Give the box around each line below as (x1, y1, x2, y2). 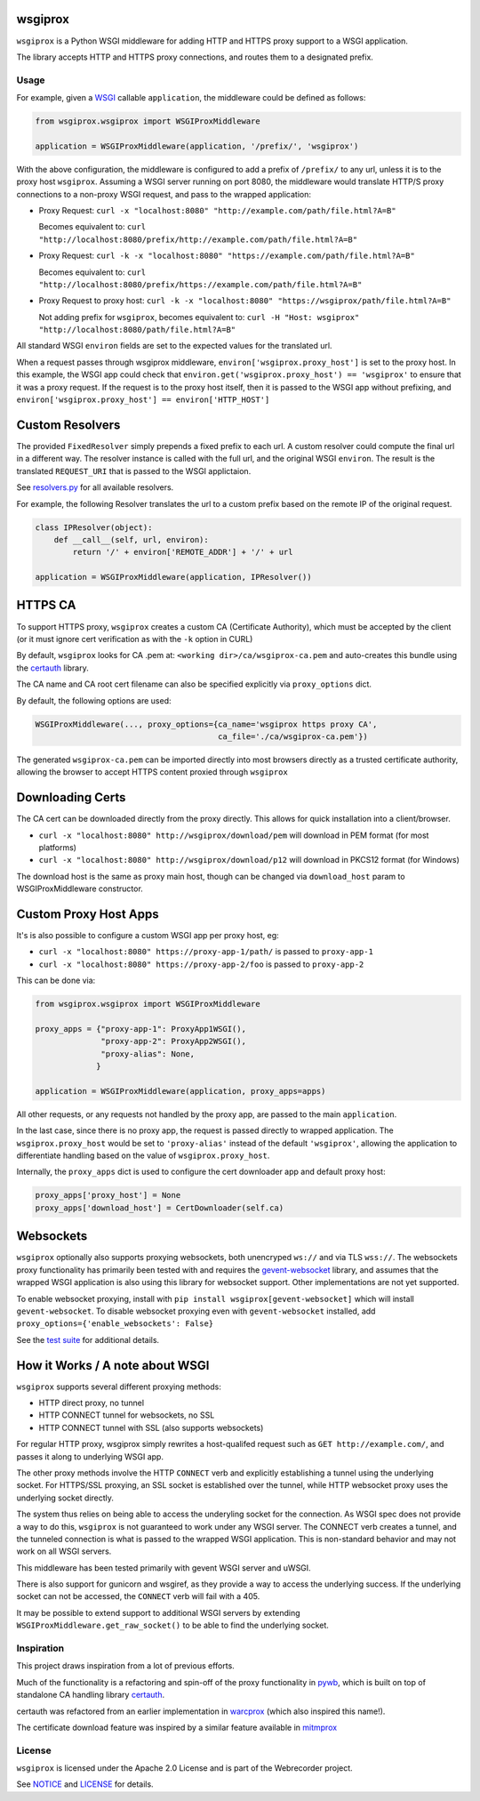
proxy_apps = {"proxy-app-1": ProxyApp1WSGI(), (35, 1024, 246, 1033)
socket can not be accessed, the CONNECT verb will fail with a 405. (16, 1591, 260, 1602)
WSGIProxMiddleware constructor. (16, 883, 144, 894)
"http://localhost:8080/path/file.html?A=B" (38, 325, 236, 335)
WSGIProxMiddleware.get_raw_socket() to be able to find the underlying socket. (16, 1620, 329, 1631)
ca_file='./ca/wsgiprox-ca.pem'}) (218, 731, 369, 742)
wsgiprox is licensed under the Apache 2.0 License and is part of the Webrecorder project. (16, 1763, 353, 1773)
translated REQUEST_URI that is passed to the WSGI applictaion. (16, 465, 252, 476)
